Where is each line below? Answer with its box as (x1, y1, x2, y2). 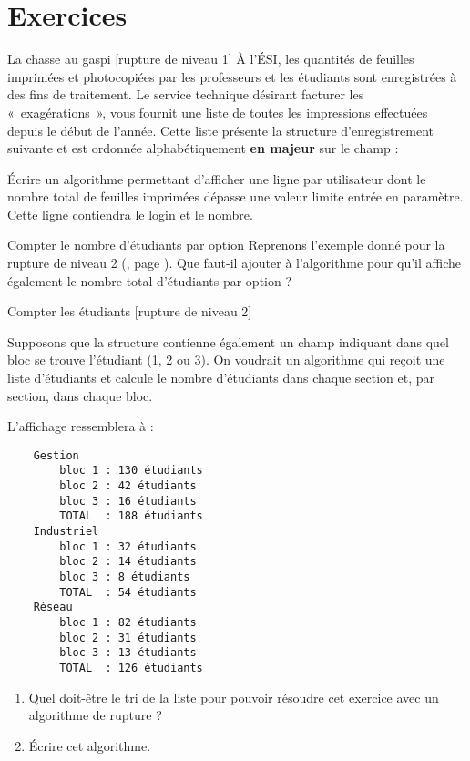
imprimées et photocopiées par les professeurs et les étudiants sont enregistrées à (7, 67, 457, 86)
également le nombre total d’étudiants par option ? (7, 271, 292, 290)
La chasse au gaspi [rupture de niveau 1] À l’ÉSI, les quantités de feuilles (7, 49, 414, 68)
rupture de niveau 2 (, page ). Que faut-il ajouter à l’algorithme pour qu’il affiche (7, 253, 462, 273)
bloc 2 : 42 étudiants (59, 479, 197, 493)
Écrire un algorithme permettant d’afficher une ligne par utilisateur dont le (7, 169, 426, 188)
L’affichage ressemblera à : (7, 416, 154, 436)
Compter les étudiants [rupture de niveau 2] (7, 302, 252, 321)
